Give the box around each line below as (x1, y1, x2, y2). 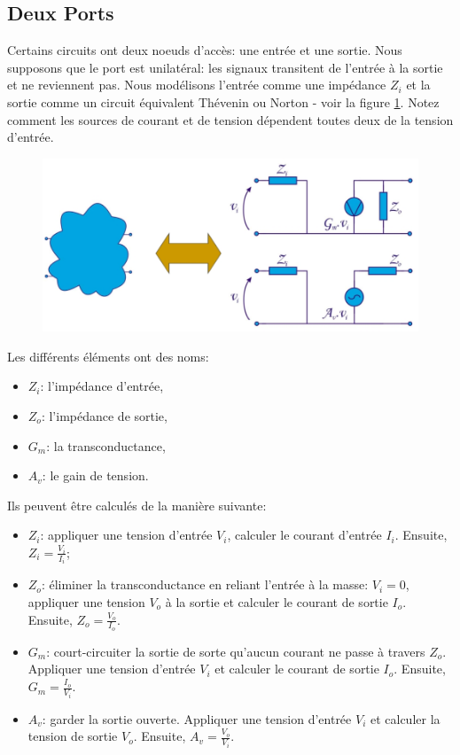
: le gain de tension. (42, 466, 149, 485)
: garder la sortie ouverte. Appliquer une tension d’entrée (42, 709, 352, 728)
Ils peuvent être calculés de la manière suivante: (7, 495, 267, 514)
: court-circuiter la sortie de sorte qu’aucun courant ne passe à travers (46, 642, 425, 660)
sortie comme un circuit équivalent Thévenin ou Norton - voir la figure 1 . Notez (7, 92, 440, 111)
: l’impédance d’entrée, (40, 377, 164, 395)
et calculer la (370, 709, 441, 728)
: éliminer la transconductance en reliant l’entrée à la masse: (41, 575, 369, 594)
